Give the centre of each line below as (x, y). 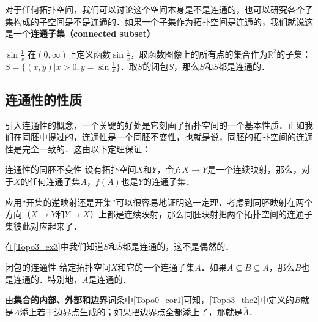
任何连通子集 (55, 182)
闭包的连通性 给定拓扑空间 (58, 267)
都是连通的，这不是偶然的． (178, 246)
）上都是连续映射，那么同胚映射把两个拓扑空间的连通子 (201, 214)
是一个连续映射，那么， (254, 169)
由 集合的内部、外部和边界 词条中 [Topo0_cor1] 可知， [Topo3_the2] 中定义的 (150, 300)
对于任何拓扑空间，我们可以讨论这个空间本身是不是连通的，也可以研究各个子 (159, 9)
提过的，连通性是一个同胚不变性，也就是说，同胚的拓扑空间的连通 (180, 137)
